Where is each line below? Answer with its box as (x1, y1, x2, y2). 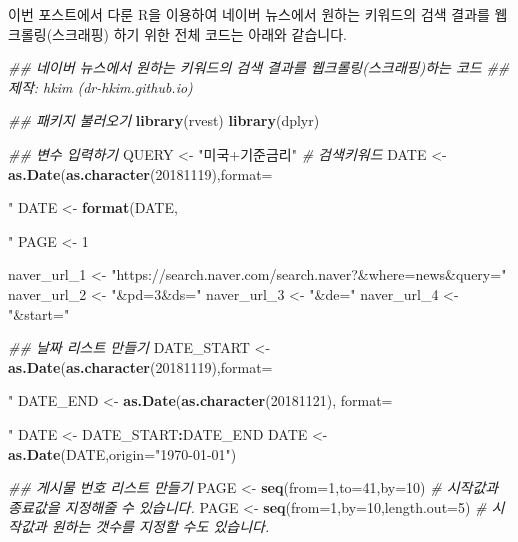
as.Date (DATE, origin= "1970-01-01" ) (8, 443, 237, 464)
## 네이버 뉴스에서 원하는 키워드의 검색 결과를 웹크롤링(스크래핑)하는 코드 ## (8, 57, 510, 78)
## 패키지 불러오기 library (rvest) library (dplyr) (8, 110, 320, 131)
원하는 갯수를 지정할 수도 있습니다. (51, 516, 270, 537)
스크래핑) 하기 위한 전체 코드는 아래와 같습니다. (52, 23, 347, 44)
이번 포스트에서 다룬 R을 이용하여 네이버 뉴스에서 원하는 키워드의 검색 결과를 (8, 4, 490, 24)
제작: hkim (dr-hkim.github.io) (8, 76, 193, 97)
